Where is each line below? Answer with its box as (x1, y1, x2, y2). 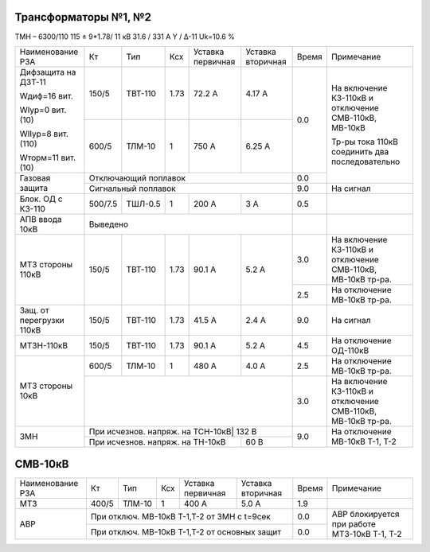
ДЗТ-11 (19, 76, 47, 87)
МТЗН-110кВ (19, 340, 68, 351)
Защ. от (19, 305, 49, 316)
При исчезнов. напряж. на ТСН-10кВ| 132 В (88, 426, 257, 437)
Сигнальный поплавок (88, 183, 176, 194)
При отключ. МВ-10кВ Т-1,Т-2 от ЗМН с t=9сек (90, 511, 271, 523)
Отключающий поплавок (88, 172, 186, 183)
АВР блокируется (331, 509, 400, 520)
